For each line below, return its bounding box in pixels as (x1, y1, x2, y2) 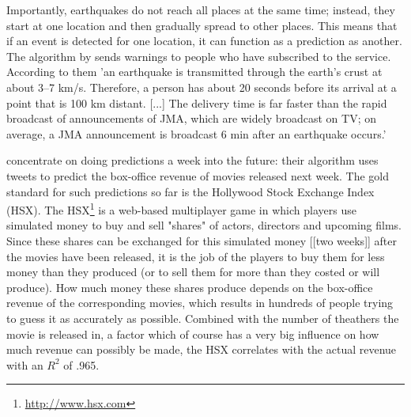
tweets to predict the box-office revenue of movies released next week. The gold (6, 167, 390, 184)
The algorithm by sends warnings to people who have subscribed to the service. (6, 47, 391, 64)
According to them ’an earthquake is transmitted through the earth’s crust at (6, 63, 383, 80)
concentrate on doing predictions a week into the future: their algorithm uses (6, 152, 379, 169)
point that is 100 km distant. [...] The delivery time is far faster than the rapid (6, 94, 387, 111)
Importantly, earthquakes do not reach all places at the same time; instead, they (6, 2, 395, 17)
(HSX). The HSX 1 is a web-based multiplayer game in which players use (6, 199, 356, 218)
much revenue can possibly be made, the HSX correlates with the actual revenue (6, 341, 397, 358)
